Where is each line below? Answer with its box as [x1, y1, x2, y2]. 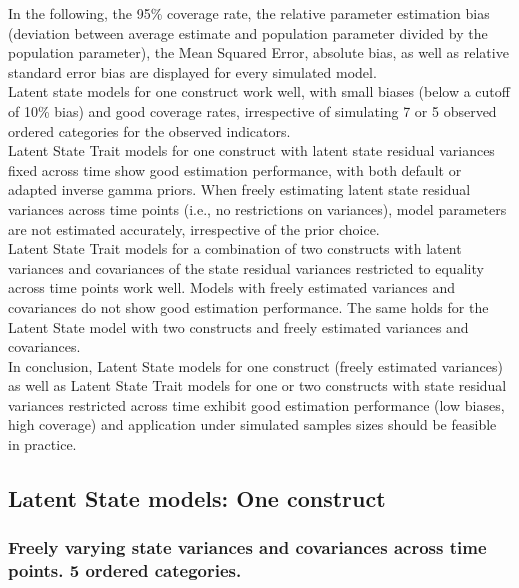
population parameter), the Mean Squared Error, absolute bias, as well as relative [8, 42, 509, 63]
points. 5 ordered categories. [8, 558, 242, 583]
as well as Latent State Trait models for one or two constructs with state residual [8, 375, 507, 396]
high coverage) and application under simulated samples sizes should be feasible [8, 414, 497, 435]
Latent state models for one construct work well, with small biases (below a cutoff [8, 81, 510, 102]
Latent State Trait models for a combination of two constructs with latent [8, 238, 462, 259]
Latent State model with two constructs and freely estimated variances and [8, 316, 469, 337]
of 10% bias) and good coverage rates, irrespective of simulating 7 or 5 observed [8, 100, 497, 121]
